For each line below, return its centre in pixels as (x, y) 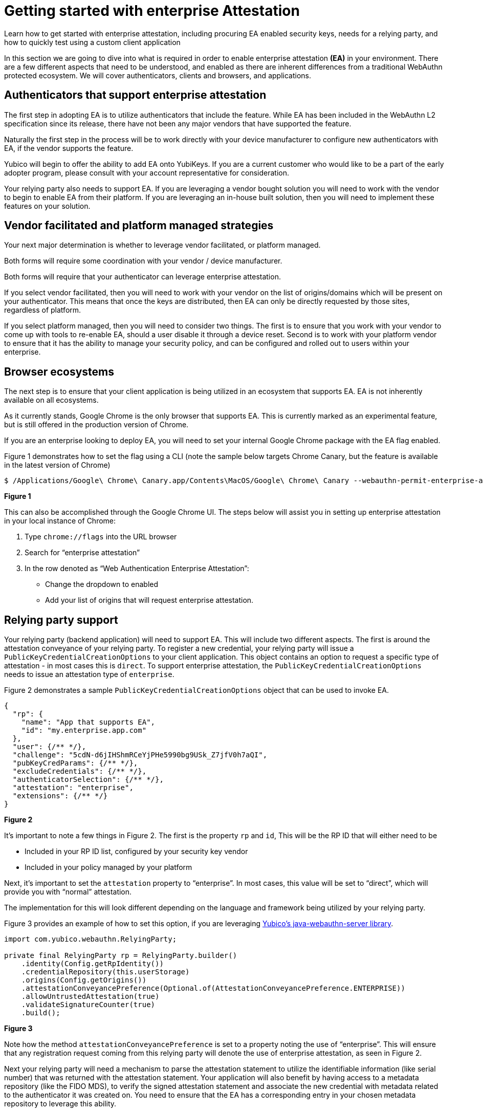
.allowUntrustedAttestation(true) (90, 997)
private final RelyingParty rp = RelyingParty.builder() (121, 956)
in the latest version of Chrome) (57, 465)
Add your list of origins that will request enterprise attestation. (149, 600)
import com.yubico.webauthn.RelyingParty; (91, 939)
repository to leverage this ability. (60, 1104)
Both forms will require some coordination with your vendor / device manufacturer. (143, 261)
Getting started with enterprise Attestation (152, 11)
